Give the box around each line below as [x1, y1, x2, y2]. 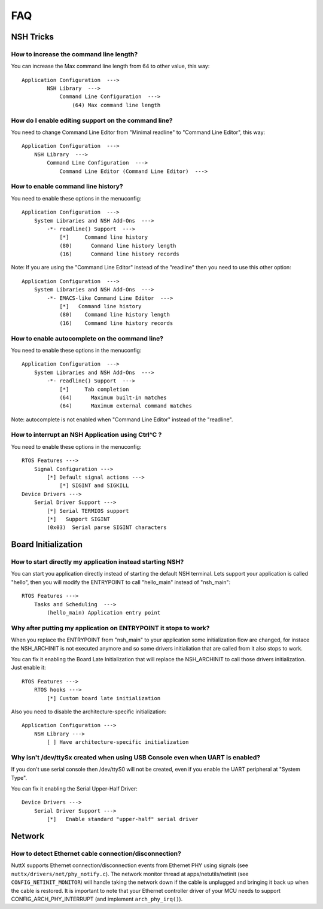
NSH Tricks [11, 32, 54, 42]
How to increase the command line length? [11, 50, 138, 58]
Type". [11, 774, 27, 781]
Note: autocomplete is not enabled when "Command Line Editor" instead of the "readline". [11, 416, 233, 423]
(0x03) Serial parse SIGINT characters [47, 524, 167, 531]
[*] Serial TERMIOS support [47, 507, 129, 514]
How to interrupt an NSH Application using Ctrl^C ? [11, 431, 162, 439]
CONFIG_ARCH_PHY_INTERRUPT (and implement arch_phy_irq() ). [11, 895, 183, 902]
